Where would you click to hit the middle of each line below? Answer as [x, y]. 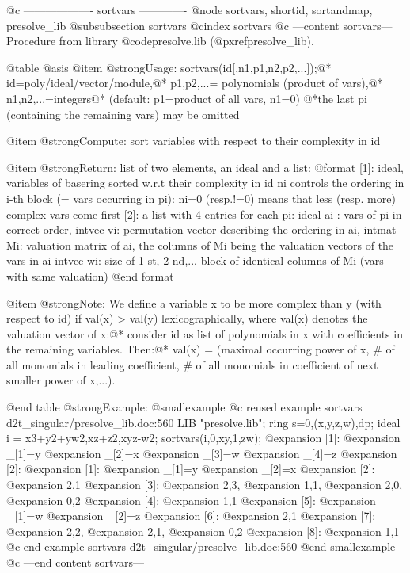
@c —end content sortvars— [76, 562]
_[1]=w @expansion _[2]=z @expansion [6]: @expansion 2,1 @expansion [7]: [191, 516]
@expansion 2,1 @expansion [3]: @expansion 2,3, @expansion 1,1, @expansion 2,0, [205, 485]
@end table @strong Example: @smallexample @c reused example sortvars [184, 407]
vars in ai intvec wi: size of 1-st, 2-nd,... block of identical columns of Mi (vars [195, 260]
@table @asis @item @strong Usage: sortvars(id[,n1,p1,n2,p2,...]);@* [169, 67]
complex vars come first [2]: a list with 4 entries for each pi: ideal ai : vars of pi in [204, 214]
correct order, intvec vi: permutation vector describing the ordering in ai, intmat [201, 229]
